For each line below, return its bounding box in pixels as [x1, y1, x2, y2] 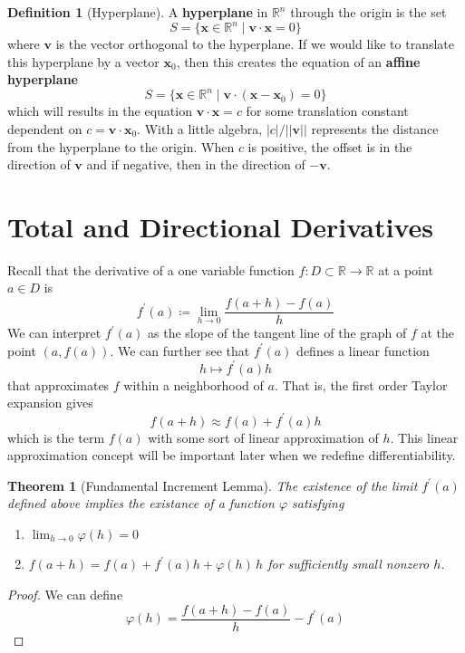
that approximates [7, 375, 110, 394]
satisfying [292, 494, 344, 513]
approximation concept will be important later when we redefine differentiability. [7, 446, 456, 465]
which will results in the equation [7, 101, 192, 120]
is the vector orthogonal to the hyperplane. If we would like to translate [55, 34, 455, 53]
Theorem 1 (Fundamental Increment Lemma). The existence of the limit [7, 475, 418, 495]
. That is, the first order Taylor [274, 375, 448, 394]
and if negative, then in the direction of [86, 155, 305, 174]
